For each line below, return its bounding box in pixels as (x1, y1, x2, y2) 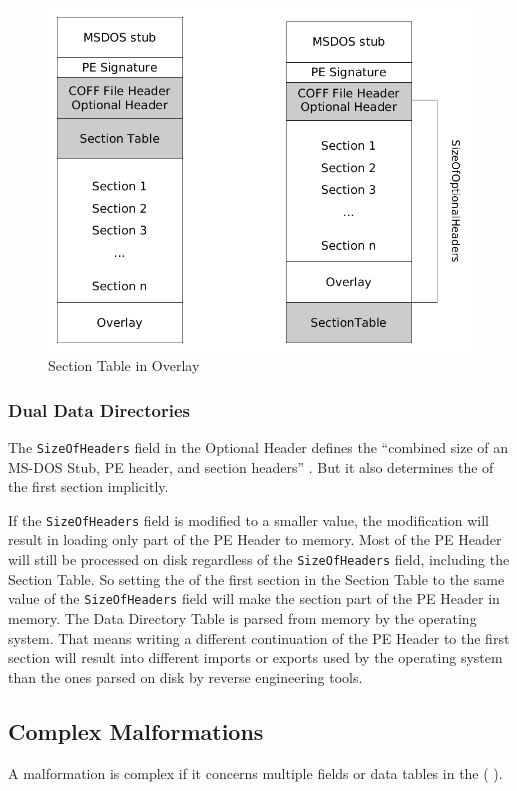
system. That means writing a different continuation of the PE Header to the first (8, 627, 510, 648)
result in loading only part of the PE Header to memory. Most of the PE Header (8, 529, 502, 550)
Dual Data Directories (8, 397, 190, 422)
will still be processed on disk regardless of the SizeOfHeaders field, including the (8, 549, 510, 570)
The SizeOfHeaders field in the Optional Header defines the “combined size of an (8, 436, 509, 457)
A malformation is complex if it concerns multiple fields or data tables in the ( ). (8, 762, 503, 783)
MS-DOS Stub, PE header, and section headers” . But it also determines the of (8, 456, 494, 477)
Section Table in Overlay (48, 355, 200, 376)
